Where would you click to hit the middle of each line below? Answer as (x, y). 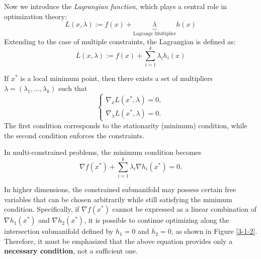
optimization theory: (35, 16)
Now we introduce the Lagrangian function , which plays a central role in (115, 6)
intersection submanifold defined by (59, 231)
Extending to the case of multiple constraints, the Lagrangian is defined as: (120, 41)
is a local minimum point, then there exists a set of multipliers (117, 78)
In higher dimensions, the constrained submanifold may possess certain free (120, 189)
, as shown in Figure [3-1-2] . (214, 231)
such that (73, 88)
